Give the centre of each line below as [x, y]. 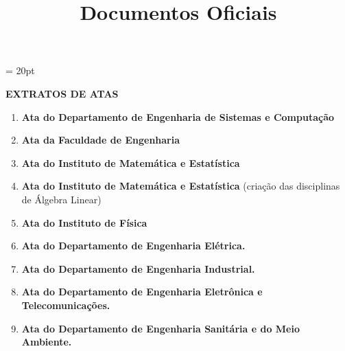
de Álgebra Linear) [61, 199]
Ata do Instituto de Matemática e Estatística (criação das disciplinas [181, 186]
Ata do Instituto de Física [84, 222]
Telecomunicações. [66, 305]
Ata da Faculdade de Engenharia [101, 140]
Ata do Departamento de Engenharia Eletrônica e [142, 292]
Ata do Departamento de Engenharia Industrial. [138, 268]
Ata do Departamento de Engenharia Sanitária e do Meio [160, 328]
